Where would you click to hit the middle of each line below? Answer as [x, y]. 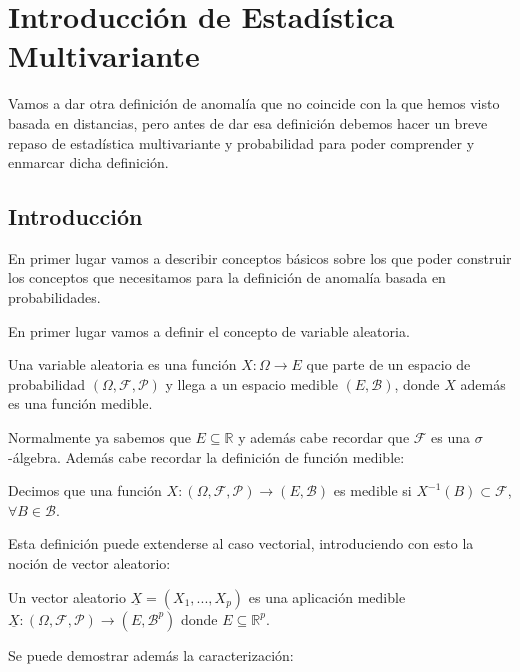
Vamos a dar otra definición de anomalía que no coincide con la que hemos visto [254, 103]
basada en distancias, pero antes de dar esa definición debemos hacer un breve [248, 122]
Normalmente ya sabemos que [99, 437]
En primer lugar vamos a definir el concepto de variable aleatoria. [209, 330]
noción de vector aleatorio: [89, 563]
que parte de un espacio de [388, 364]
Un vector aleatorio [67, 596]
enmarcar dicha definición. [88, 162]
